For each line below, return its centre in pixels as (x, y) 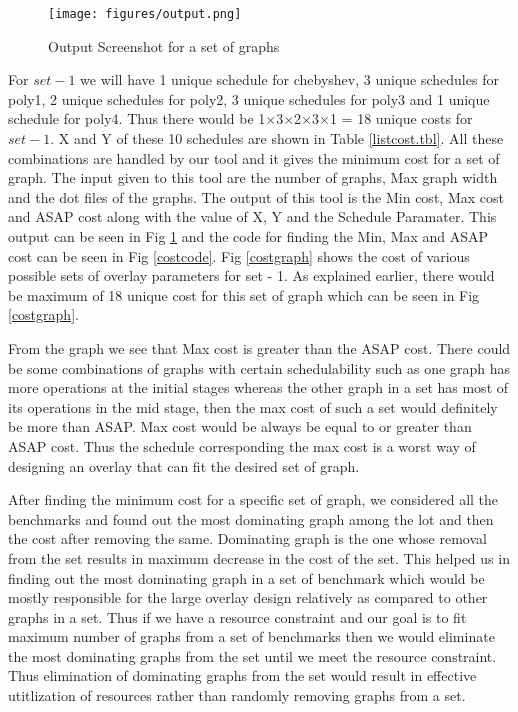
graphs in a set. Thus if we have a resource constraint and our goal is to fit (237, 616)
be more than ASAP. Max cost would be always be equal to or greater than (240, 426)
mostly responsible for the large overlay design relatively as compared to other (248, 597)
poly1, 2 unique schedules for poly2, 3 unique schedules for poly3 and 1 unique (249, 98)
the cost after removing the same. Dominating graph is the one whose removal (247, 538)
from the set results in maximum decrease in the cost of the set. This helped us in (259, 557)
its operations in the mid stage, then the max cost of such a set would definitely (253, 406)
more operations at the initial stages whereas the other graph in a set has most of (258, 387)
